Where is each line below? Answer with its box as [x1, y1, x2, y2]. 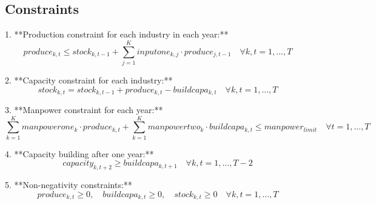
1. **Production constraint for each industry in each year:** [5, 28, 229, 41]
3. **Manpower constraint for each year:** [5, 103, 163, 116]
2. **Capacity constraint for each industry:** [5, 73, 173, 86]
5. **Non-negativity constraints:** [5, 178, 132, 191]
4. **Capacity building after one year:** [5, 147, 154, 160]
